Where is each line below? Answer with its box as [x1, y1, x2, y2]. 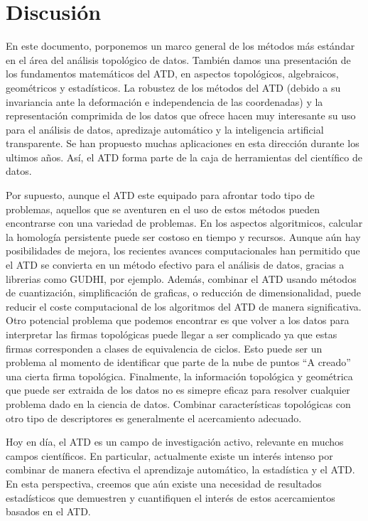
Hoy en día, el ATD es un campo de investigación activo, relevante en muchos [6, 434, 344, 449]
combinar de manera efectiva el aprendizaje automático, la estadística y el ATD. [6, 462, 355, 477]
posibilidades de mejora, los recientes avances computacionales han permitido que [6, 243, 360, 258]
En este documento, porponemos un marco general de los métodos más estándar [6, 38, 355, 53]
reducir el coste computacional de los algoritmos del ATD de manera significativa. [6, 299, 362, 313]
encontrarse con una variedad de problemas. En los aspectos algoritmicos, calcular [6, 215, 363, 230]
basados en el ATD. [6, 504, 91, 519]
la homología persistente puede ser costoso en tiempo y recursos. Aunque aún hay [6, 229, 361, 244]
